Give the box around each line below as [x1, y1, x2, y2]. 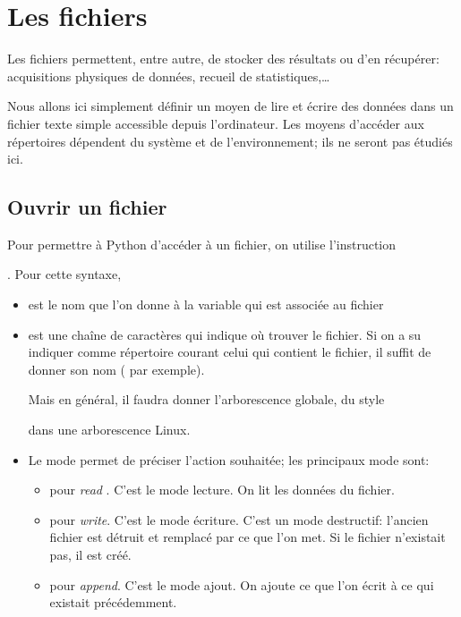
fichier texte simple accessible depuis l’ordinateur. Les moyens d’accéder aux [7, 114, 424, 132]
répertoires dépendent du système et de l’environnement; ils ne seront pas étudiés [7, 131, 453, 150]
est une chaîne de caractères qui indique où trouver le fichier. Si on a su [28, 325, 422, 343]
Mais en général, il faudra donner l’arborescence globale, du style [28, 390, 385, 409]
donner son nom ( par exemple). [28, 359, 205, 378]
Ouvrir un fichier [7, 193, 167, 221]
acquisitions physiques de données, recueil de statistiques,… [7, 66, 330, 85]
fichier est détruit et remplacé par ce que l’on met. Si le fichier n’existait [49, 528, 446, 546]
